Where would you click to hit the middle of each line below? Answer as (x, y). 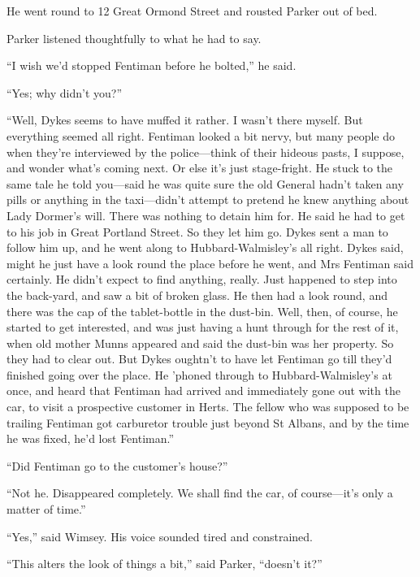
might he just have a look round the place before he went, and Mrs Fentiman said (210, 263)
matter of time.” (46, 509)
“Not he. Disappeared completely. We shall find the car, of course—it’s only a (200, 493)
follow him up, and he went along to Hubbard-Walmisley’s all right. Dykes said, (205, 247)
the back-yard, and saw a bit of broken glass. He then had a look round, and (197, 295)
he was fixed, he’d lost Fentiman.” (91, 438)
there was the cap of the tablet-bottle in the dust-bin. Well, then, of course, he (202, 311)
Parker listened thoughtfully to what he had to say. (134, 38)
